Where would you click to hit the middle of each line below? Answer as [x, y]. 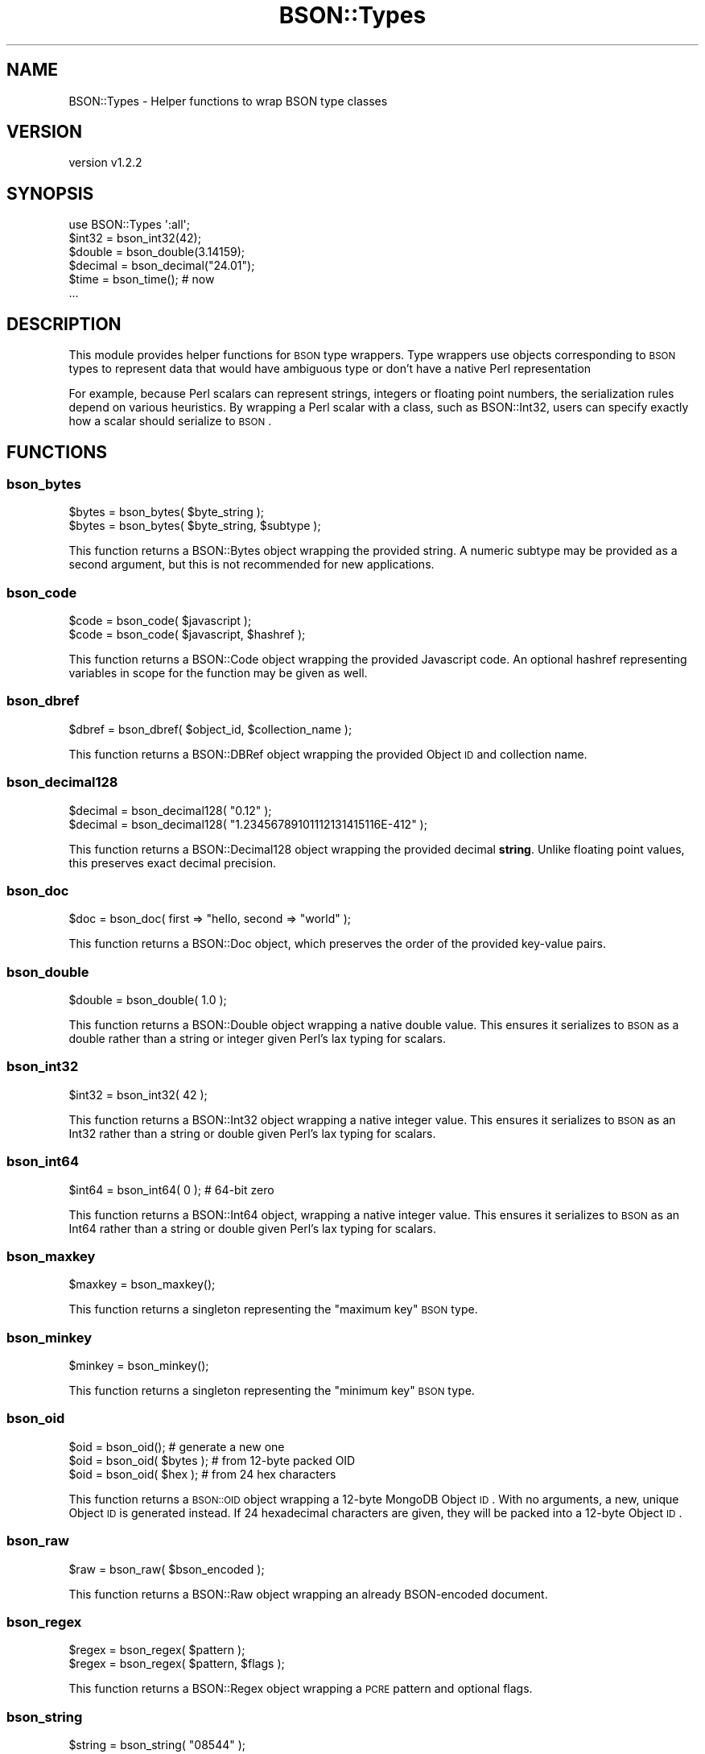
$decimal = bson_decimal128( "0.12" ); [170, 810]
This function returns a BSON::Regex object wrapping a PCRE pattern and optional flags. [301, 1689]
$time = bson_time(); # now [142, 279]
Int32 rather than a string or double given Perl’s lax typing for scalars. [252, 1133]
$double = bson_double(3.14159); [157, 252]
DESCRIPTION [64, 324]
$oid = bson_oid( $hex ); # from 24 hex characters [202, 1474]
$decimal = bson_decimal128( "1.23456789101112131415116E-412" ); [248, 824]
